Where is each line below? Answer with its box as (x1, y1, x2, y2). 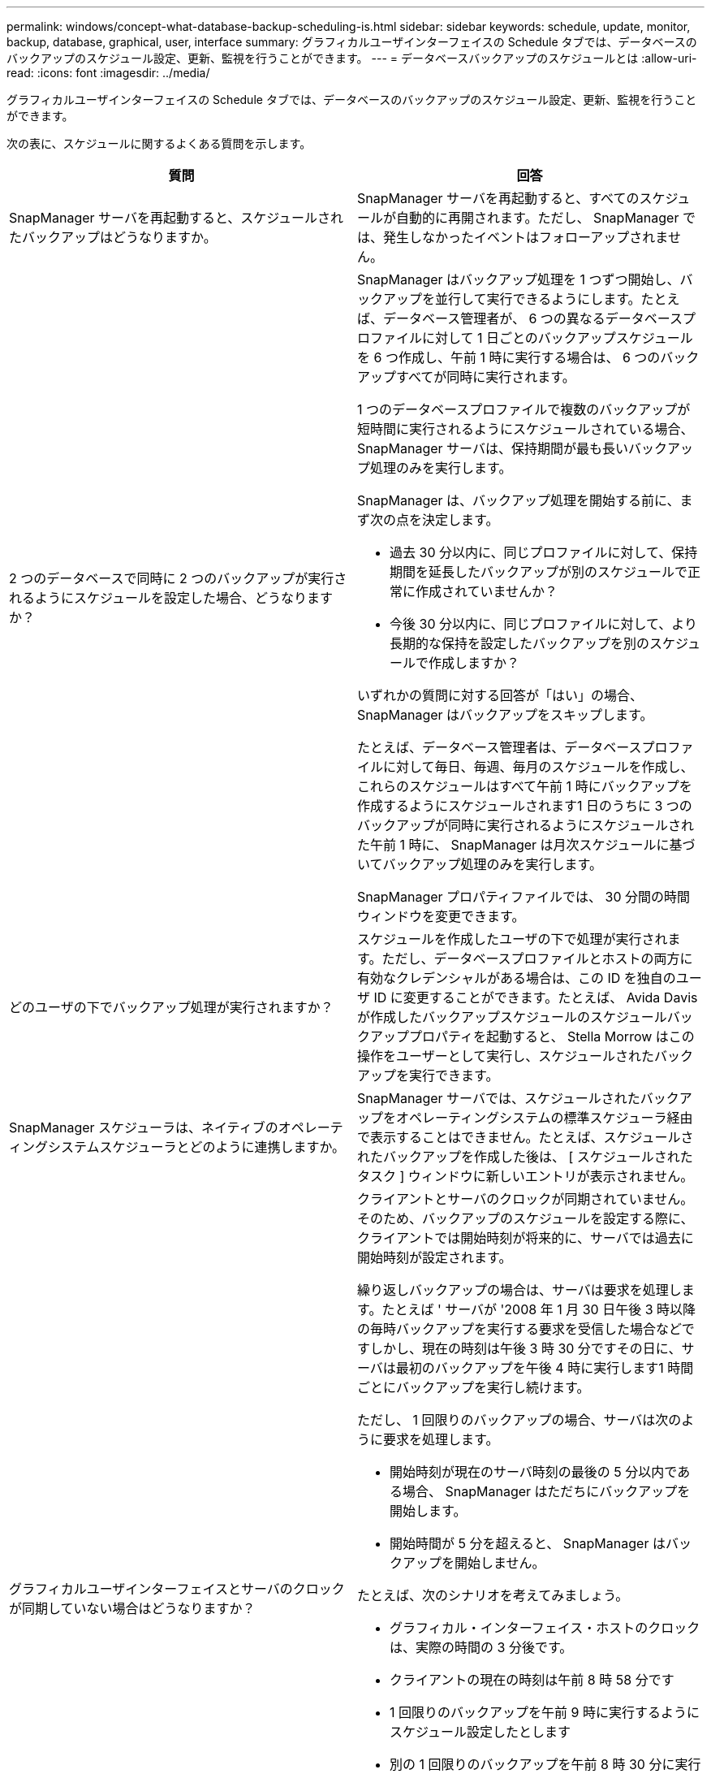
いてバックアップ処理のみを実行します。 (357, 856, 602, 872)
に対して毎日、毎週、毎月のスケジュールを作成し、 (383, 759, 694, 775)
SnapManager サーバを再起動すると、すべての (357, 190, 640, 206)
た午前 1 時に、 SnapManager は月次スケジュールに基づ (357, 837, 696, 853)
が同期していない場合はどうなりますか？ (9, 1600, 256, 1616)
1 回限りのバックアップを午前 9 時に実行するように (390, 1704, 700, 1720)
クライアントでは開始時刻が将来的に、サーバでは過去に (357, 1230, 694, 1246)
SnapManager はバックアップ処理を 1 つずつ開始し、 (357, 271, 680, 288)
